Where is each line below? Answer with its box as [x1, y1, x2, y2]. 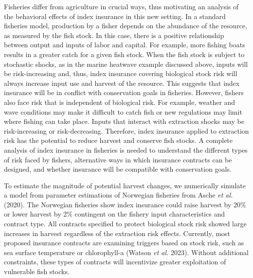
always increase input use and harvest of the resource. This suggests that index [4, 78, 240, 88]
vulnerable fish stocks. [4, 266, 70, 277]
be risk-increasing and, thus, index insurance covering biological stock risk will [4, 68, 237, 79]
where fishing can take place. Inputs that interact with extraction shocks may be [4, 116, 244, 126]
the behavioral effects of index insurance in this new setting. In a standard [4, 11, 226, 21]
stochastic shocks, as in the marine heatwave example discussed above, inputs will [4, 59, 248, 69]
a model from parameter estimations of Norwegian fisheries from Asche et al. [4, 190, 233, 200]
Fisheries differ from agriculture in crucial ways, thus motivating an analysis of [4, 1, 239, 11]
